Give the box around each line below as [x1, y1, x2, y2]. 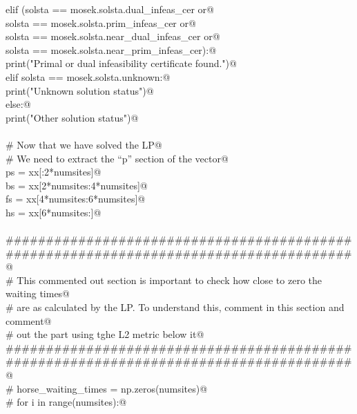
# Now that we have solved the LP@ [6, 137, 162, 151]
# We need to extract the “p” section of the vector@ [6, 151, 229, 165]
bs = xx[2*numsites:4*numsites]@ [6, 178, 148, 192]
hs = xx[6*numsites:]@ [6, 205, 102, 219]
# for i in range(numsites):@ [6, 395, 127, 409]
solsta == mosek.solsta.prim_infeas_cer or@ [6, 15, 196, 30]
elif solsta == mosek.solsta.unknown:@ [6, 69, 171, 84]
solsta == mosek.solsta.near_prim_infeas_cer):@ [6, 42, 217, 57]
